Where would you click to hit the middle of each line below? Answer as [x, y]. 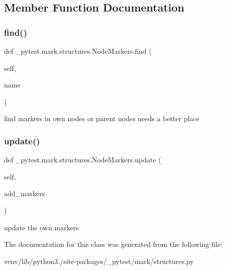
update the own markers [41, 227]
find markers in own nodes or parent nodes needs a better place [102, 118]
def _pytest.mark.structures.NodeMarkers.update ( [83, 160]
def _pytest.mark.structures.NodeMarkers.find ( [78, 51]
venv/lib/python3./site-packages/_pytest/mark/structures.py [99, 261]
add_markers [25, 193]
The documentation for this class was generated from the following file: [113, 244]
